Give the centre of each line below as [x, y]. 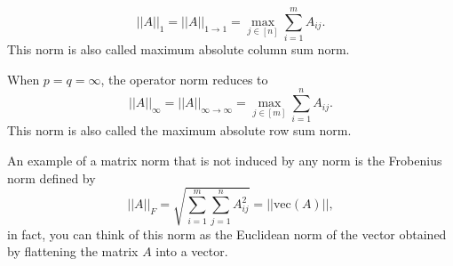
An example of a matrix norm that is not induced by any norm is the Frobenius [225, 161]
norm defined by [52, 177]
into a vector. [192, 251]
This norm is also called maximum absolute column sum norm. [179, 49]
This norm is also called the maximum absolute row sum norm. [179, 130]
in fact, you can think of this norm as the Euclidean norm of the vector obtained [227, 234]
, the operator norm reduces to [184, 79]
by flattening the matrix [73, 251]
